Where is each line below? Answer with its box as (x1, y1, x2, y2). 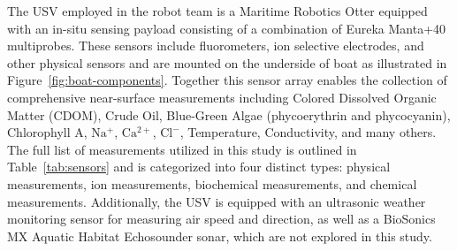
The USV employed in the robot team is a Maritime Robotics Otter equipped (7, 2, 428, 19)
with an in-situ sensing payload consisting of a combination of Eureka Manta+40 (7, 19, 446, 37)
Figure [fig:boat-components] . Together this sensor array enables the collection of (7, 71, 447, 89)
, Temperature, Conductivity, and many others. (179, 123, 437, 141)
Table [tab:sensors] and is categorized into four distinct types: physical (7, 157, 391, 176)
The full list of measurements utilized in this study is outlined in (7, 140, 357, 158)
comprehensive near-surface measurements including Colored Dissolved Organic (7, 87, 437, 106)
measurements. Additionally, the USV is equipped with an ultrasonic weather (7, 192, 426, 210)
